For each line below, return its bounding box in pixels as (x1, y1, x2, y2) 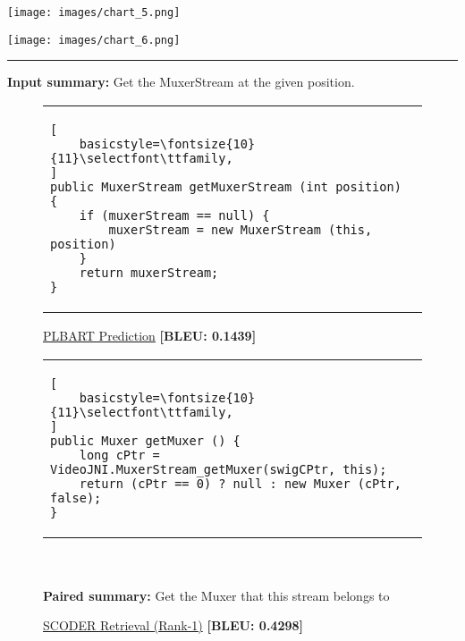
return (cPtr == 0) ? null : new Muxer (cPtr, (79, 476, 402, 491)
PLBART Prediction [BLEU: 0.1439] (43, 325, 257, 344)
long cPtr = (79, 447, 160, 462)
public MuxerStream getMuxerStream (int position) (50, 179, 402, 194)
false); (50, 490, 102, 505)
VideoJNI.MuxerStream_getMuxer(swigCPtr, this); (50, 461, 387, 477)
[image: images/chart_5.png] (7, 6, 181, 19)
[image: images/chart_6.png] (7, 33, 181, 46)
